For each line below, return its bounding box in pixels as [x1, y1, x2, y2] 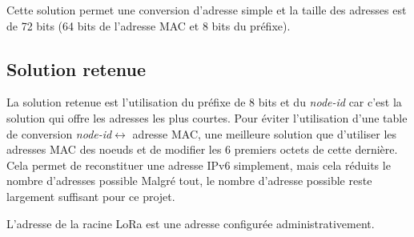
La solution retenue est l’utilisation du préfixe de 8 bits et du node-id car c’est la [6, 94, 402, 110]
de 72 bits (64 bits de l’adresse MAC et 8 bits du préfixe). [6, 17, 291, 34]
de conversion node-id [6, 125, 112, 142]
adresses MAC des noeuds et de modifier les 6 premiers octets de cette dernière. [6, 141, 398, 158]
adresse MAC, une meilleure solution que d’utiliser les [132, 125, 397, 142]
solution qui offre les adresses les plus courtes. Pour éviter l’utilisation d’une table [6, 109, 408, 126]
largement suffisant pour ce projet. [6, 187, 175, 204]
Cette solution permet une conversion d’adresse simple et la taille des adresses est [6, 2, 407, 18]
